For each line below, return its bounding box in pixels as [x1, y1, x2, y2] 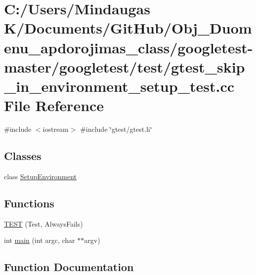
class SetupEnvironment [4, 171, 77, 181]
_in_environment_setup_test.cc [4, 76, 235, 96]
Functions [4, 195, 54, 210]
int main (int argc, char [4, 235, 75, 245]
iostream [43, 124, 69, 134]
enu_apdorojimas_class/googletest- [4, 37, 253, 57]
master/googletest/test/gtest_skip [4, 56, 245, 77]
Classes [4, 148, 42, 163]
